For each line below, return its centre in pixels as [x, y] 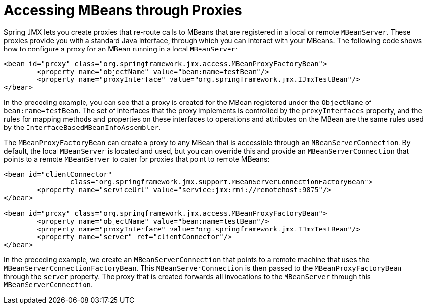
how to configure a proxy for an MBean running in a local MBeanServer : [121, 49]
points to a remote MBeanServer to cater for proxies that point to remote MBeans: [137, 159]
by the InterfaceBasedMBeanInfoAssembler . [82, 127]
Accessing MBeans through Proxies [123, 10]
